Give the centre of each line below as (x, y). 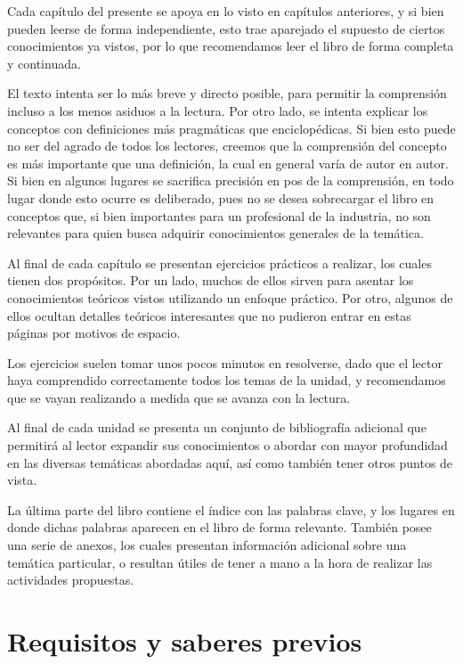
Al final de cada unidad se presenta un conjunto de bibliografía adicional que (217, 427)
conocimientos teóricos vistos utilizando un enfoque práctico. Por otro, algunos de (230, 297)
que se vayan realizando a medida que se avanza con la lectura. (179, 397)
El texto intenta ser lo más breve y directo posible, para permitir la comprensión (227, 93)
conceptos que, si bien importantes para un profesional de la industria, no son (219, 215)
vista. (22, 480)
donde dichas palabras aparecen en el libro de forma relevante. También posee (219, 527)
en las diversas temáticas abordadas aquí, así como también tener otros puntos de (230, 462)
